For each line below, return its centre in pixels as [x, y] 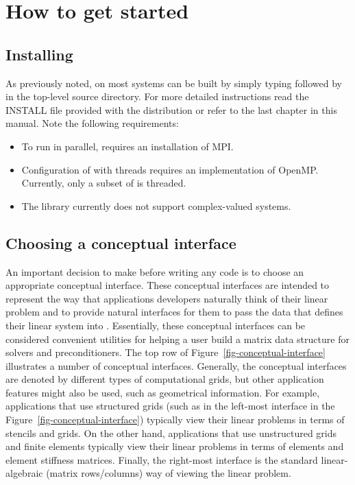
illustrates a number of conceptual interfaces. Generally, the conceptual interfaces [176, 365]
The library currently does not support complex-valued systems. [156, 205]
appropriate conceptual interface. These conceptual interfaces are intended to [168, 285]
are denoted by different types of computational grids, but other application [165, 379]
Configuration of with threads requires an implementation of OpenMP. [170, 169]
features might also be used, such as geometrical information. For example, [163, 392]
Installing [39, 54]
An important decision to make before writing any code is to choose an [155, 271]
